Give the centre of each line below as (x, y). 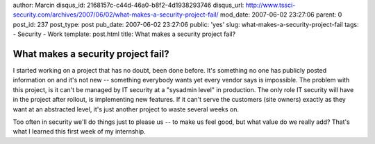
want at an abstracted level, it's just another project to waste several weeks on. (126, 109)
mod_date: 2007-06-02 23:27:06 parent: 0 (281, 15)
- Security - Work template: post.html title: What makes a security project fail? (124, 34)
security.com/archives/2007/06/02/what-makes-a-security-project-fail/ (116, 15)
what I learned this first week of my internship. (79, 132)
